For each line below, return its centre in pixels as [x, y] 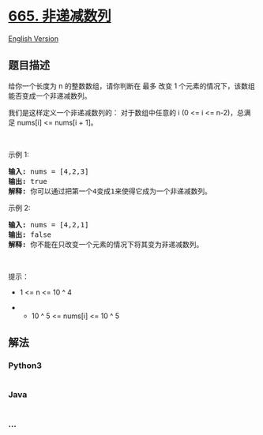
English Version [34, 38]
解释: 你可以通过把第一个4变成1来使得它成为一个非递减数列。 [110, 191]
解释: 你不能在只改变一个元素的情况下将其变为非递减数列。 [106, 244]
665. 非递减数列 [60, 16]
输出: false [30, 234]
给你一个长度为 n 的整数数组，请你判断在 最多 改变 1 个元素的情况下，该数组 [131, 86]
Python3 [25, 366]
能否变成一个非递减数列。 [50, 96]
